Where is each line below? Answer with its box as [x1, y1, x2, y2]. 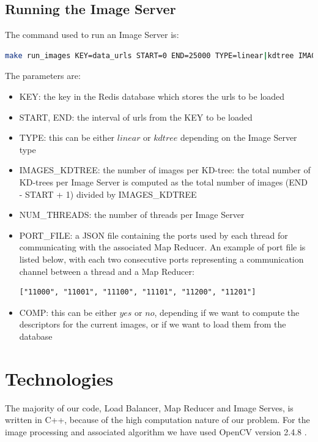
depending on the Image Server [180, 131, 297, 144]
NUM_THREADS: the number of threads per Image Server [19, 208, 245, 221]
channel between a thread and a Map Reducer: [19, 264, 194, 277]
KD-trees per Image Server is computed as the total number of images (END [19, 175, 308, 188]
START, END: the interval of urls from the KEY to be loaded [19, 110, 253, 123]
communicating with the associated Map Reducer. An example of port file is [19, 241, 306, 253]
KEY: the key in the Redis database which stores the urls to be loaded [19, 89, 285, 102]
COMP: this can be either [19, 305, 117, 318]
